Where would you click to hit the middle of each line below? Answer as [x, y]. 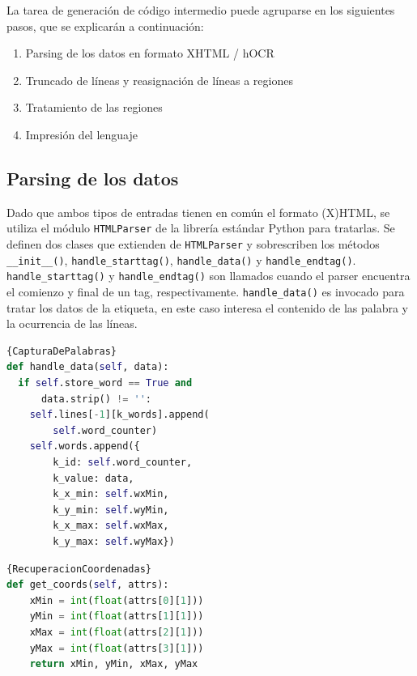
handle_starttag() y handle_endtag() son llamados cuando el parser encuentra [208, 276]
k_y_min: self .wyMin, [111, 510]
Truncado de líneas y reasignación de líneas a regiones [159, 80]
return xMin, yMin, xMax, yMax [114, 664]
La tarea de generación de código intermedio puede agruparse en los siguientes [201, 10]
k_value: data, [94, 478]
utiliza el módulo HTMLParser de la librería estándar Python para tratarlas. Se [201, 228]
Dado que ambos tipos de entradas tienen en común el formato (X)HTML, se [198, 212]
